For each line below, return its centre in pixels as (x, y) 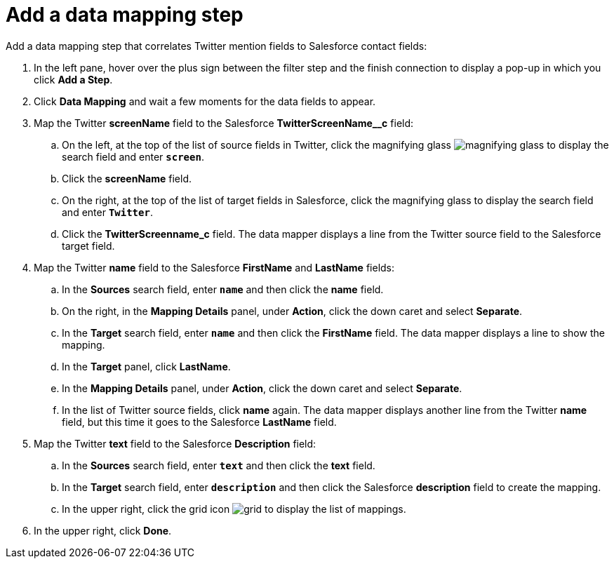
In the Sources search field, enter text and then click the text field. (219, 465)
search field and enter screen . (133, 156)
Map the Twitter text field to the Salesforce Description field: (175, 443)
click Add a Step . (73, 79)
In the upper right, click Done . (103, 530)
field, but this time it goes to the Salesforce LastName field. (199, 422)
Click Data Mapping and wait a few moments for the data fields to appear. (205, 101)
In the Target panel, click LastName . (146, 366)
